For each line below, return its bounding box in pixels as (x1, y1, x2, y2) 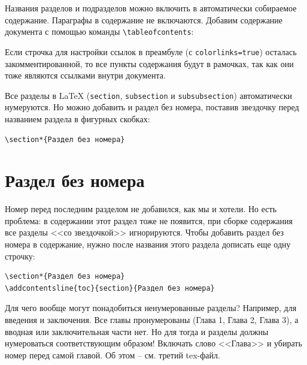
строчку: (5, 249, 35, 262)
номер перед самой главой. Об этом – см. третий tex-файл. (5, 348, 220, 361)
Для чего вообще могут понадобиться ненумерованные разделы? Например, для (5, 301, 297, 314)
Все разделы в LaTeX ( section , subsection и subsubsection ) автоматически (5, 89, 293, 101)
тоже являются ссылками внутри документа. (5, 69, 166, 82)
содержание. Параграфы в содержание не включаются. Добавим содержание (5, 13, 283, 26)
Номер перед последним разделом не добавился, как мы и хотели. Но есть (5, 203, 277, 215)
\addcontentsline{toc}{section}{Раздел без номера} (5, 283, 215, 292)
